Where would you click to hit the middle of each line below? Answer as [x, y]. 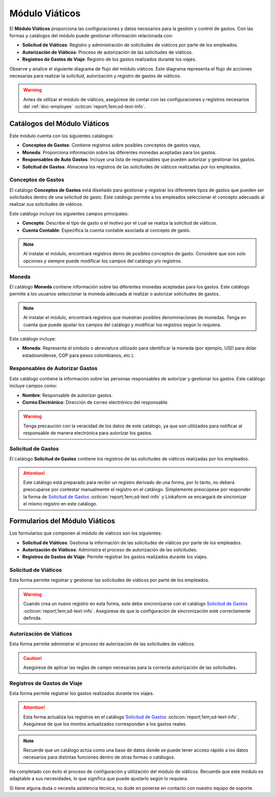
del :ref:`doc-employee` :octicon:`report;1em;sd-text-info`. [84, 107]
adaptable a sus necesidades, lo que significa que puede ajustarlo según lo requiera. [99, 779]
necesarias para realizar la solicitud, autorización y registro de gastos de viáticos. [95, 76]
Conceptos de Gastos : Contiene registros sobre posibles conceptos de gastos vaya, [111, 145]
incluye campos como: [33, 386]
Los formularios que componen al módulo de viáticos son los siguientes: [86, 533]
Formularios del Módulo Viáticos [62, 521]
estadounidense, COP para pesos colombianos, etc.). [78, 355]
